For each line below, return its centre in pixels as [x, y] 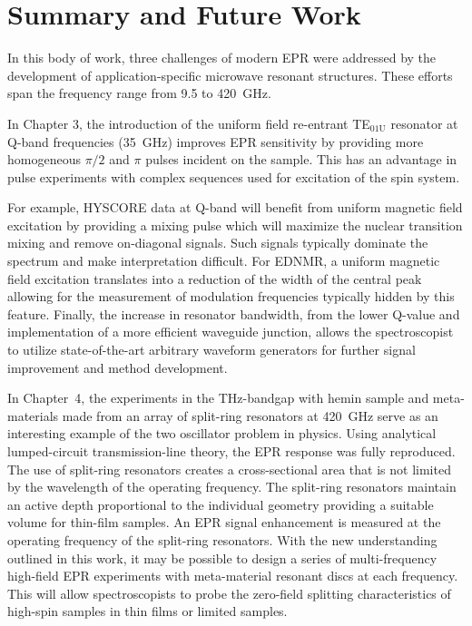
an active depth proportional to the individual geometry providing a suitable [221, 504]
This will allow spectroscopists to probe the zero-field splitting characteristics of [229, 593]
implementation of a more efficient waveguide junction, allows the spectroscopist [231, 332]
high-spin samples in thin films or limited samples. [147, 611]
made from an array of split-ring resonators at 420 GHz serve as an [250, 415]
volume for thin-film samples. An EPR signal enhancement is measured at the [224, 522]
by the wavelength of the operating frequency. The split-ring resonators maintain [232, 487]
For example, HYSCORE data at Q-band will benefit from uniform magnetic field [235, 207]
